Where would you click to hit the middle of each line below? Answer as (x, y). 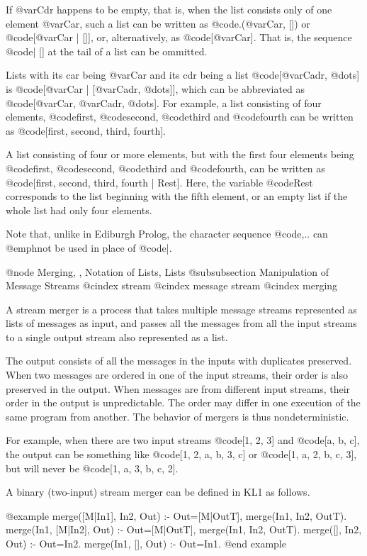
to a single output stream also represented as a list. (117, 337)
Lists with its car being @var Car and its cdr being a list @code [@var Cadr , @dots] (183, 75)
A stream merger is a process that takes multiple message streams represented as (181, 309)
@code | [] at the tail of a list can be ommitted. (107, 51)
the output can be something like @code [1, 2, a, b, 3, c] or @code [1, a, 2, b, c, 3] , (181, 454)
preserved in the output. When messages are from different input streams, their (178, 388)
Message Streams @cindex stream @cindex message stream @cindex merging (172, 285)
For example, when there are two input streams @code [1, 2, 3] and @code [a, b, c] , (183, 440)
